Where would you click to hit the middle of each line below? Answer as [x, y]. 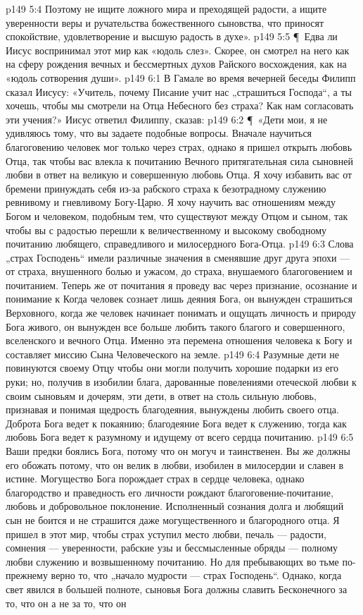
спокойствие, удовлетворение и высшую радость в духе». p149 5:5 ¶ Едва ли [172, 36]
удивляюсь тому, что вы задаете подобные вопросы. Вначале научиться [159, 133]
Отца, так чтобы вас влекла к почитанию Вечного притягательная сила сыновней [179, 160]
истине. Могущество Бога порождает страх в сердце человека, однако [155, 479]
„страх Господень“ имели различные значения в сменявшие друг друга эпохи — [178, 257]
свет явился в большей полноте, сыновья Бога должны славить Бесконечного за [177, 589]
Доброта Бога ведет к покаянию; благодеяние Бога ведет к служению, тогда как [176, 423]
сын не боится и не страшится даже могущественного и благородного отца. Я [173, 519]
